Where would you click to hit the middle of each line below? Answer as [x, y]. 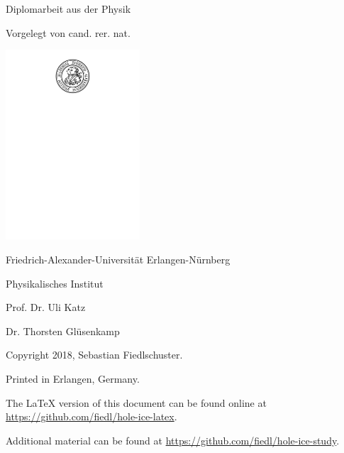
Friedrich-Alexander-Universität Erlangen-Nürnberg [118, 260]
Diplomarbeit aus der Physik [68, 9]
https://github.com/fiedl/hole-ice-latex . [91, 416]
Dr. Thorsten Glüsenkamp [63, 331]
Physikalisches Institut [55, 283]
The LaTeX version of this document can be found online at [136, 402]
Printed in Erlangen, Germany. [73, 379]
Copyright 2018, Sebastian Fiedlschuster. [94, 355]
